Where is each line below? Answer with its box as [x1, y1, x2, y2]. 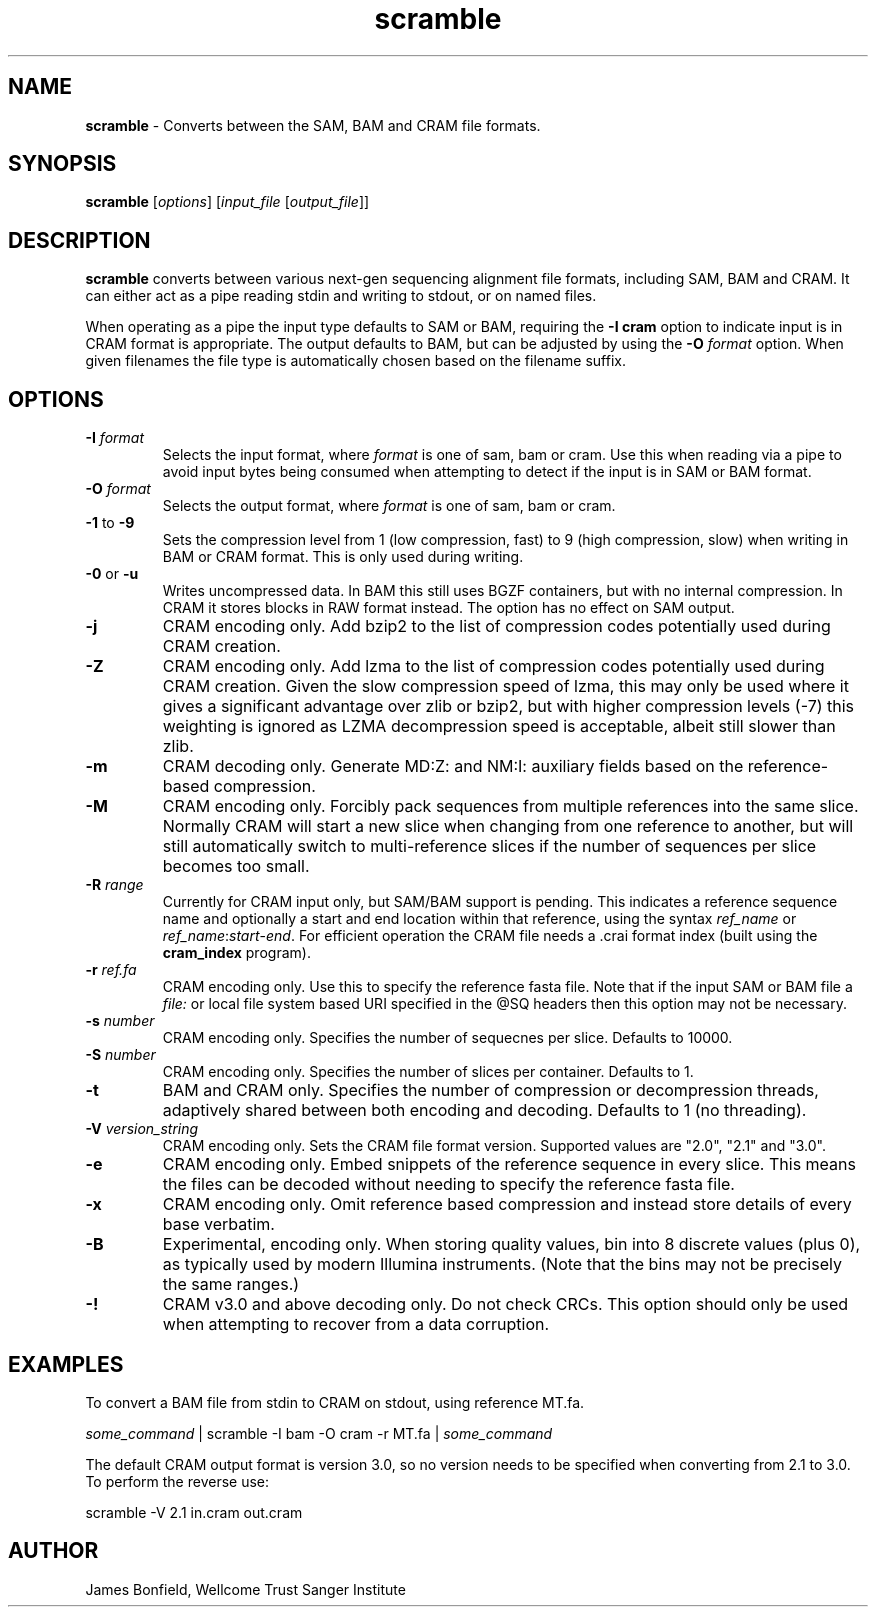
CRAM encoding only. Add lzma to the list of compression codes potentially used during [162, 656, 825, 677]
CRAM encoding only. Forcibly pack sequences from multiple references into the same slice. [162, 796, 859, 817]
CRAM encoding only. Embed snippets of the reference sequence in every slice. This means [162, 1154, 856, 1175]
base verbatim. [162, 1214, 275, 1235]
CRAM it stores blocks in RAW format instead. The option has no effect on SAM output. [162, 599, 735, 617]
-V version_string [85, 1120, 199, 1138]
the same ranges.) [162, 1274, 300, 1295]
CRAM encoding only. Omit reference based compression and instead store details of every [162, 1194, 852, 1215]
